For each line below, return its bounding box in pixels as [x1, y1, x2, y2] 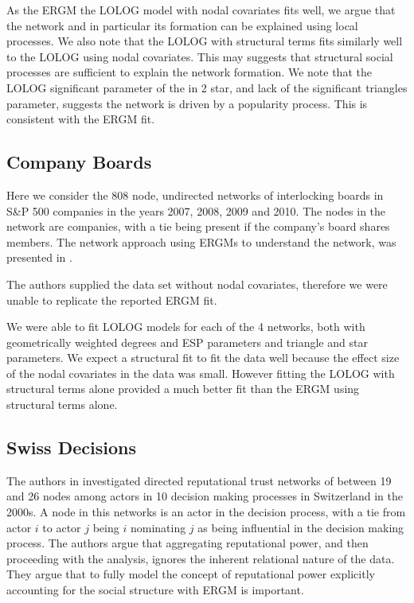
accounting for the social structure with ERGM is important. [6, 582, 304, 598]
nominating [130, 519, 186, 535]
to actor [42, 519, 81, 535]
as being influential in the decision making [197, 519, 404, 535]
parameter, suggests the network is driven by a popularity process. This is [6, 95, 368, 111]
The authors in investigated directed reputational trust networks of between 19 [6, 472, 392, 488]
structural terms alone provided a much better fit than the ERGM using [6, 380, 360, 397]
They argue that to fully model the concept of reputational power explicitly [6, 566, 375, 582]
